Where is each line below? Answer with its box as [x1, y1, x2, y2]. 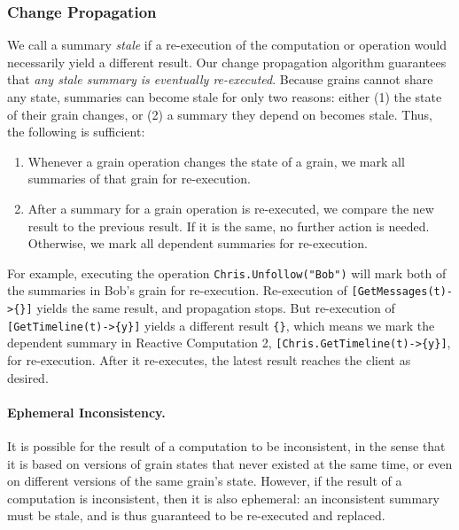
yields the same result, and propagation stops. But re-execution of [36, 299, 395, 317]
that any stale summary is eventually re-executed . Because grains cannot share [7, 70, 433, 89]
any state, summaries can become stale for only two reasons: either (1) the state [7, 88, 442, 105]
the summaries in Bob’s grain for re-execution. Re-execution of [7, 281, 347, 300]
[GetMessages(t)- [351, 285, 454, 299]
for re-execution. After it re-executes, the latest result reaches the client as [7, 351, 411, 370]
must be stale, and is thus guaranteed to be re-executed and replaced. [7, 506, 385, 525]
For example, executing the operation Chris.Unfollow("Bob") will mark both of [7, 263, 447, 282]
